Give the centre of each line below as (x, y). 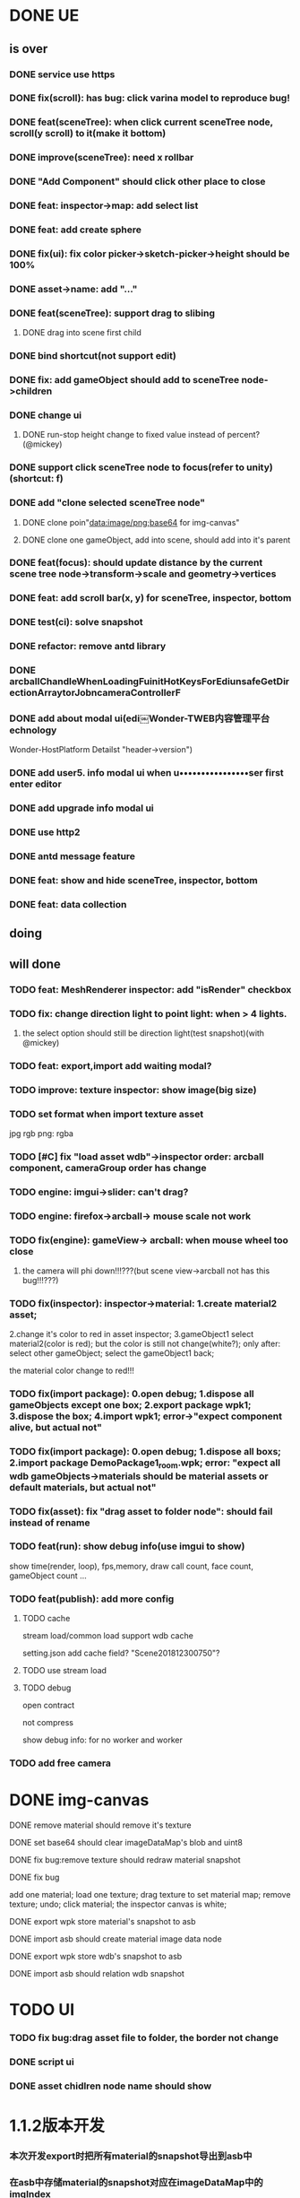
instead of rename (50, 1523)
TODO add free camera (60, 1763)
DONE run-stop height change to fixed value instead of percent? (141, 435)
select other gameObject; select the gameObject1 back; (112, 1353)
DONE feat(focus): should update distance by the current (136, 563)
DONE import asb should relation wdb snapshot (97, 1973)
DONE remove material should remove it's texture (100, 1825)
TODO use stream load (64, 1671)
